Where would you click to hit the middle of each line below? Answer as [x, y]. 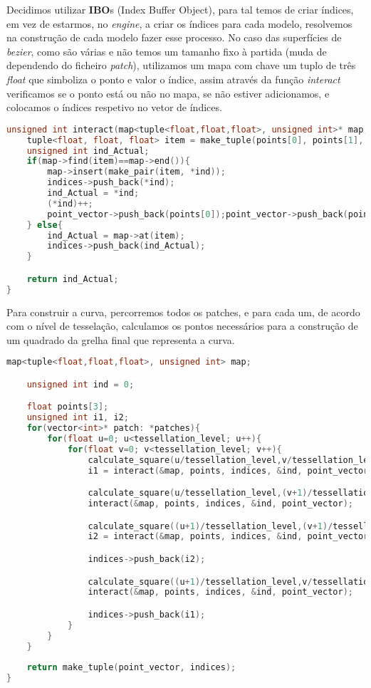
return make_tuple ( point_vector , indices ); [131, 668]
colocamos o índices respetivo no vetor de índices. [114, 107]
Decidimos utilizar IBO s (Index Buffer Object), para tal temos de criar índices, [180, 9]
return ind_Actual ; [73, 279]
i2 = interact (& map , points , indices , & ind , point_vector [228, 537]
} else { [45, 225]
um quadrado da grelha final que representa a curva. [121, 339]
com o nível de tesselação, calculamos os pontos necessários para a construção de [182, 326]
